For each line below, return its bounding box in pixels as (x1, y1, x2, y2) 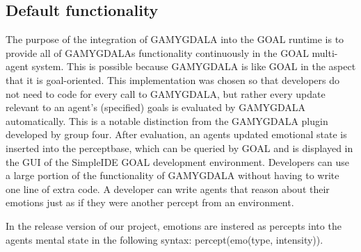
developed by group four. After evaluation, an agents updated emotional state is (6, 127, 347, 142)
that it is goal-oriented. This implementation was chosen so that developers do (6, 72, 340, 87)
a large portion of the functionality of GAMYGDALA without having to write (6, 168, 339, 183)
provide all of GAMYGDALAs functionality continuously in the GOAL (6, 45, 309, 60)
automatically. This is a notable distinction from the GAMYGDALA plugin (6, 113, 328, 128)
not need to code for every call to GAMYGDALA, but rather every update (6, 86, 326, 101)
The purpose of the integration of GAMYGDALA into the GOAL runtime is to (6, 32, 344, 47)
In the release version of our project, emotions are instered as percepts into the (6, 218, 342, 233)
